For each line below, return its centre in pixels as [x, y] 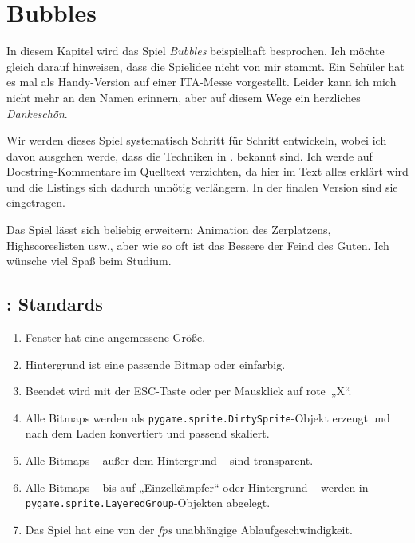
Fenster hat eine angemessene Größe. [115, 337]
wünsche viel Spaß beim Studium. [89, 261]
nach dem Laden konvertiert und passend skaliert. [147, 433]
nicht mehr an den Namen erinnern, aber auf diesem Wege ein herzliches [184, 97]
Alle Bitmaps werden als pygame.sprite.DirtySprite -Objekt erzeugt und [207, 417]
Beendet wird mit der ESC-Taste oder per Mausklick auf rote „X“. [188, 391]
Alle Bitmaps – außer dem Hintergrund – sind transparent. [169, 460]
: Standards [55, 304]
